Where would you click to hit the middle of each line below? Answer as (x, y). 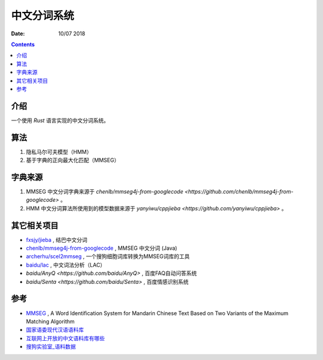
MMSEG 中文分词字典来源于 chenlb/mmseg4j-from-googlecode (105, 191)
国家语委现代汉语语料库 (55, 330)
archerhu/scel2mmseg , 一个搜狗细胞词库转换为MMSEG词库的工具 (108, 256)
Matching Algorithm (50, 321)
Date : (18, 34)
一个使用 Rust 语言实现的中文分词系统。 (60, 120)
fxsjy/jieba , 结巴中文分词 (57, 240)
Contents (23, 44)
